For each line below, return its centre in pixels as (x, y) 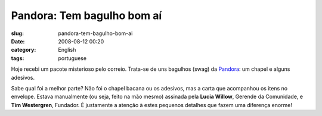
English (67, 50)
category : (24, 50)
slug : (17, 33)
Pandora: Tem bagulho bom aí (86, 15)
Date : (18, 41)
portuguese (72, 58)
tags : (18, 58)
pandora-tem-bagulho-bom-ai (95, 33)
